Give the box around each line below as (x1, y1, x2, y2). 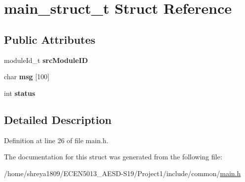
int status (4, 88, 35, 98)
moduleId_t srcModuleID (4, 55, 88, 65)
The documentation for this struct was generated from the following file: (4, 152, 222, 162)
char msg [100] (4, 71, 50, 82)
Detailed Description (4, 112, 112, 127)
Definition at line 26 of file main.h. (4, 135, 108, 145)
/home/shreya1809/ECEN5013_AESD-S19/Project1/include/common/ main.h (4, 168, 241, 178)
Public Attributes (4, 31, 96, 47)
